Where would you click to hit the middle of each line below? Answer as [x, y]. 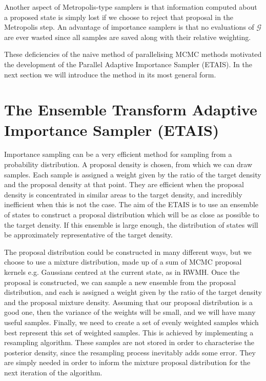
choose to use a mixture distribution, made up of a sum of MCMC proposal [123, 262]
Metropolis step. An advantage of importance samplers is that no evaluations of [129, 27]
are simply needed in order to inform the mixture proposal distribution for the [127, 362]
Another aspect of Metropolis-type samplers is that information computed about [131, 7]
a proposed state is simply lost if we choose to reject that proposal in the [119, 17]
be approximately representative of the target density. [88, 235]
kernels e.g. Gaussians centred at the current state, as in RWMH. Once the [122, 272]
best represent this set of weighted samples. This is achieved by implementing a [129, 332]
